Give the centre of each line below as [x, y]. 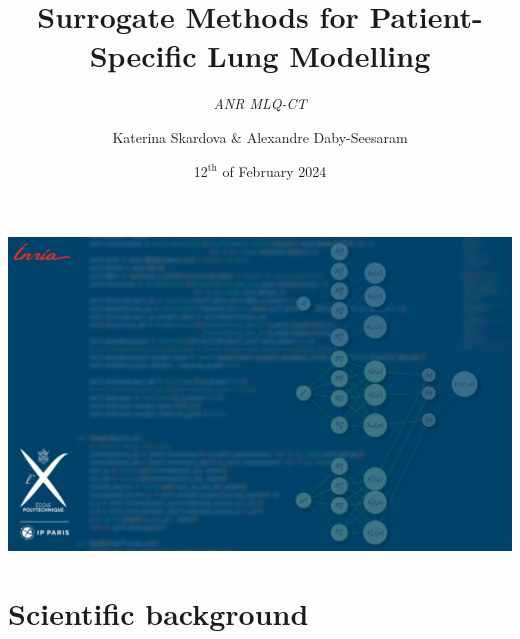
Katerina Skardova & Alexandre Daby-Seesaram [260, 136]
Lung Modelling [319, 55]
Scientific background [158, 613]
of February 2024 [274, 170]
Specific [143, 55]
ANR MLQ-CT [260, 103]
